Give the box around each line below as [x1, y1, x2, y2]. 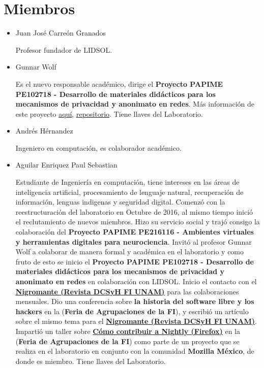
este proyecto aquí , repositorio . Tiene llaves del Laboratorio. [15, 108, 203, 119]
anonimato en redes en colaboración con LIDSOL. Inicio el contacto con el [15, 276, 257, 286]
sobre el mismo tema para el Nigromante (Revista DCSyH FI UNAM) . [15, 316, 257, 326]
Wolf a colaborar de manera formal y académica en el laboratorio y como [15, 246, 244, 257]
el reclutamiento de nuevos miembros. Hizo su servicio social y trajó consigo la [15, 216, 260, 227]
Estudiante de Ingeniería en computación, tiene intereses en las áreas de [15, 177, 240, 187]
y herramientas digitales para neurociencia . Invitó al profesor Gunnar [15, 236, 252, 247]
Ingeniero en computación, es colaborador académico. [15, 142, 182, 153]
